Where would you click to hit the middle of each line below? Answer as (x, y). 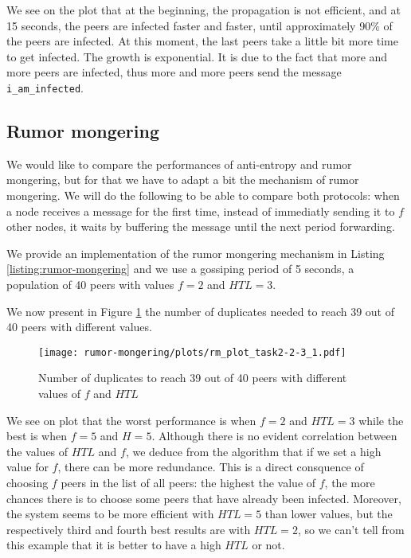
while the (381, 420)
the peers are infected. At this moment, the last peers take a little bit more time (202, 41)
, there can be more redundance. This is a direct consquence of (211, 467)
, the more (350, 482)
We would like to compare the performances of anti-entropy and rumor (179, 164)
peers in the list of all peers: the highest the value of (188, 482)
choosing (27, 482)
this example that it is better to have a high (114, 545)
